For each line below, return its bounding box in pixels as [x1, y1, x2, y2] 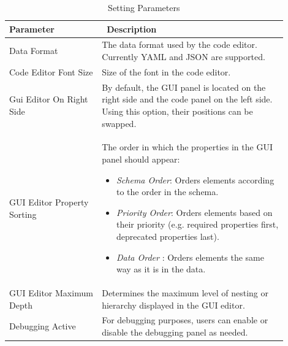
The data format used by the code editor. [102, 38, 257, 51]
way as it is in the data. [116, 263, 206, 275]
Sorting [9, 207, 37, 220]
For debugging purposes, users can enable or [102, 313, 268, 326]
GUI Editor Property [9, 195, 89, 208]
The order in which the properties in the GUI [102, 140, 273, 153]
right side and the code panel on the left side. [102, 93, 273, 106]
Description [107, 22, 157, 35]
